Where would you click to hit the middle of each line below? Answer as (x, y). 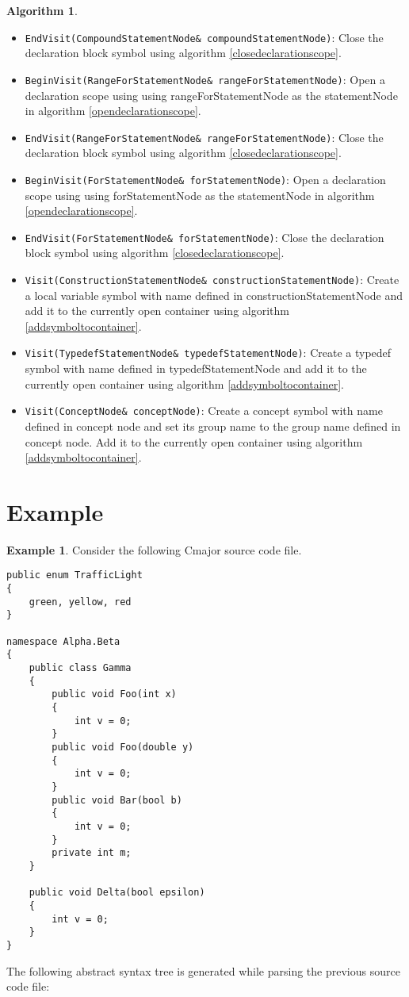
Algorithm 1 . (42, 10)
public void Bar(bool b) (117, 800)
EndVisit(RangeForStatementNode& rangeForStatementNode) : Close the (204, 137)
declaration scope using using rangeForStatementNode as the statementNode (211, 95)
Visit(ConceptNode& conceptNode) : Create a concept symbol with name (204, 410)
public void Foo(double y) (123, 747)
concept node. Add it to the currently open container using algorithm (194, 441)
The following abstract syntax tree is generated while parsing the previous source (203, 970)
